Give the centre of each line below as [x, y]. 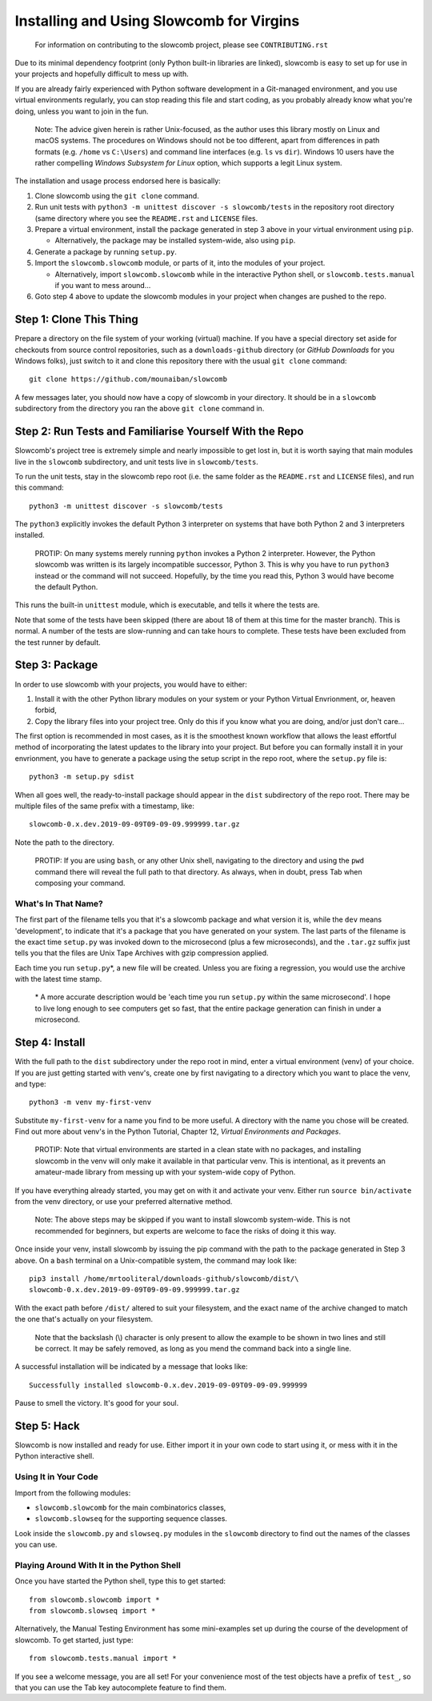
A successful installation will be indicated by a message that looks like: [131, 1367]
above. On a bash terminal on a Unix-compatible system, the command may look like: [156, 1260]
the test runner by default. [58, 642]
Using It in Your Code [57, 1477]
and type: [31, 1083]
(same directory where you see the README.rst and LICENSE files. [146, 218]
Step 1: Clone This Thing [77, 320]
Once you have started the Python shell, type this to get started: [120, 1581]
